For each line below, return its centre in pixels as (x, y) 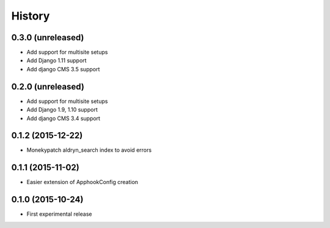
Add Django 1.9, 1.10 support (62, 110)
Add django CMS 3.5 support (63, 69)
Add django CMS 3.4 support (64, 118)
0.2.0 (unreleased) (48, 86)
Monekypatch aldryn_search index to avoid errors (89, 150)
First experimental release (59, 214)
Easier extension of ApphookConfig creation (82, 182)
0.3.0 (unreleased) (48, 37)
